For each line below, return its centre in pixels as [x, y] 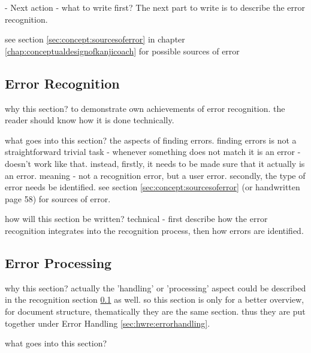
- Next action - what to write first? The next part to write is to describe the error [155, 7]
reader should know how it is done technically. [90, 120]
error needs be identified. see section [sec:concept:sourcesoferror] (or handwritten [153, 187]
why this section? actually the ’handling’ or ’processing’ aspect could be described [155, 287]
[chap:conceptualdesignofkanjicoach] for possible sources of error [122, 51]
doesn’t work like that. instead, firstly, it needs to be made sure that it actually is [155, 163]
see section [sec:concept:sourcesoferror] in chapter [95, 39]
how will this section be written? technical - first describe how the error [136, 219]
